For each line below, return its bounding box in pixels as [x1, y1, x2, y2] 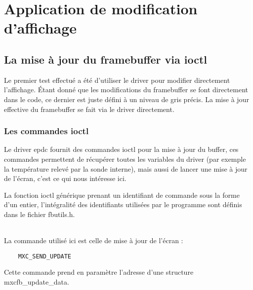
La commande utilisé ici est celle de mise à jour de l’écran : [4, 235, 183, 246]
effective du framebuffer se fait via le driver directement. [4, 104, 174, 114]
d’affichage [4, 18, 77, 38]
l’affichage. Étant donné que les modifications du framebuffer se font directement [4, 84, 249, 95]
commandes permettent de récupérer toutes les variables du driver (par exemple [4, 153, 246, 164]
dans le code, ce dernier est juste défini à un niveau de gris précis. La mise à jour [4, 94, 249, 104]
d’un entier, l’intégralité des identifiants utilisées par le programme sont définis [4, 199, 242, 210]
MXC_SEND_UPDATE [18, 253, 72, 260]
